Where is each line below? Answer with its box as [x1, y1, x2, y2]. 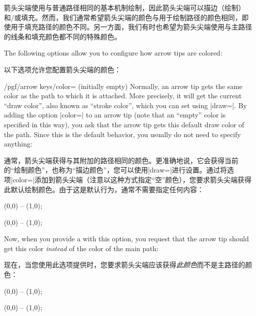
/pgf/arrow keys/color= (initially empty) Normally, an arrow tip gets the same [4, 81, 243, 91]
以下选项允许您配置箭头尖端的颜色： [4, 64, 121, 74]
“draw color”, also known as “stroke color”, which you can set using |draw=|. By [4, 100, 247, 110]
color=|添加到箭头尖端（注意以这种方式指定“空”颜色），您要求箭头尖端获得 [12, 174, 252, 184]
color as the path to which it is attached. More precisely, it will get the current [4, 90, 242, 101]
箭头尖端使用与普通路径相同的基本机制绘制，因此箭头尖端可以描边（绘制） [4, 2, 245, 12]
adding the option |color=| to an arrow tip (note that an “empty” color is [4, 110, 226, 120]
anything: [4, 139, 32, 149]
